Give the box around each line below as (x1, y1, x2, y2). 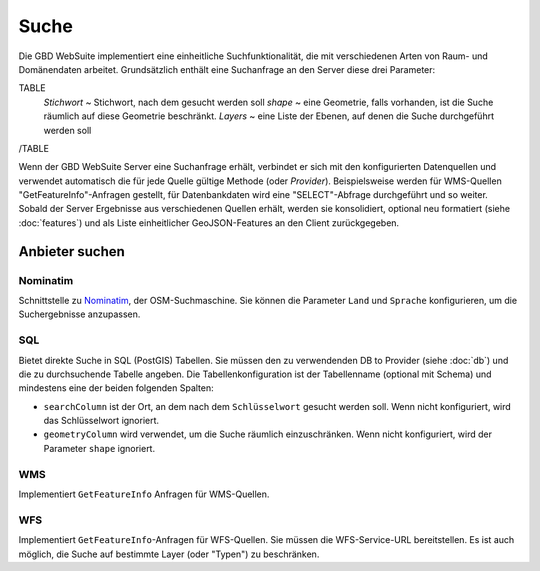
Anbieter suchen (18, 243, 125, 260)
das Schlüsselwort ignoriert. (43, 415, 160, 427)
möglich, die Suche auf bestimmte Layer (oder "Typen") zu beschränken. (18, 548, 320, 560)
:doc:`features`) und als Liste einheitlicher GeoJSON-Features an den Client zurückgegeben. (18, 216, 400, 229)
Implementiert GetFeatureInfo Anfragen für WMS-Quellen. (18, 488, 270, 500)
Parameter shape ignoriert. (43, 442, 155, 454)
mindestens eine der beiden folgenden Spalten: (18, 382, 214, 394)
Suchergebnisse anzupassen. (18, 308, 141, 320)
